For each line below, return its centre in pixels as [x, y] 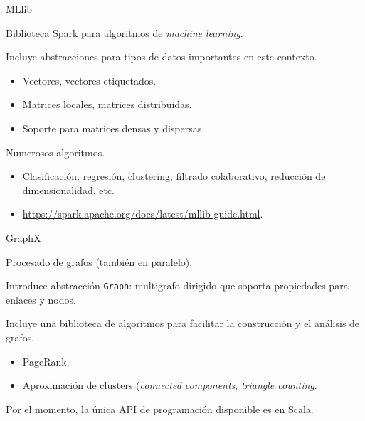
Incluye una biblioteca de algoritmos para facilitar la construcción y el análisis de [183, 323]
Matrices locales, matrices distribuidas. [107, 104]
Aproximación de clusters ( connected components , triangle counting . [170, 385]
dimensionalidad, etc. [69, 190]
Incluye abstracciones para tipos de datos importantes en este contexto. [162, 57]
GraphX [23, 237]
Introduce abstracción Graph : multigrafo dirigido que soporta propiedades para [177, 286]
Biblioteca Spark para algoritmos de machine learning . [125, 32]
